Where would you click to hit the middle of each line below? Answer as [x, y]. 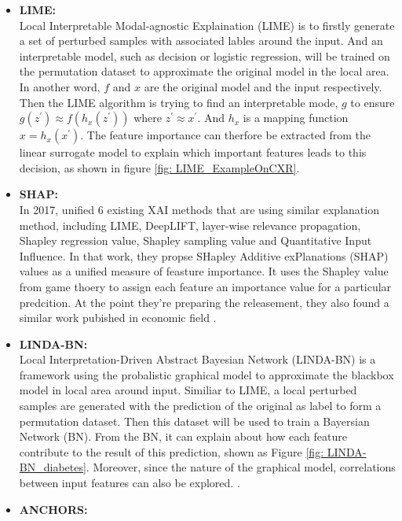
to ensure [373, 102]
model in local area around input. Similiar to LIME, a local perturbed [188, 390]
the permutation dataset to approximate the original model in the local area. [204, 71]
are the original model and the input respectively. [263, 86]
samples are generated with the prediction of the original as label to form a [200, 406]
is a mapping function [296, 118]
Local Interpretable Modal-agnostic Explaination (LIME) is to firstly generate [207, 25]
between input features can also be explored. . [130, 483]
